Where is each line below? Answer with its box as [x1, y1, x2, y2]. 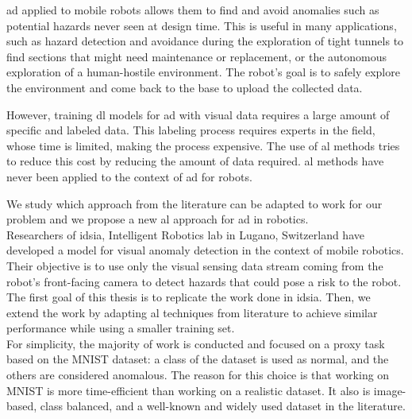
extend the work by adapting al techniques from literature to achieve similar [6, 304, 378, 320]
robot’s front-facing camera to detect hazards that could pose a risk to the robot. [6, 273, 402, 289]
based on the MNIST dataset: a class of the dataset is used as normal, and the [6, 351, 389, 367]
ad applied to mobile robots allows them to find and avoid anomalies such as [6, 2, 379, 17]
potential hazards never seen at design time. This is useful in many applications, [6, 17, 397, 33]
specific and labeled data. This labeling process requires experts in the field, [6, 122, 375, 138]
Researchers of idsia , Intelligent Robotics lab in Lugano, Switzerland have [6, 226, 364, 242]
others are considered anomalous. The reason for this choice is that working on [6, 367, 390, 383]
